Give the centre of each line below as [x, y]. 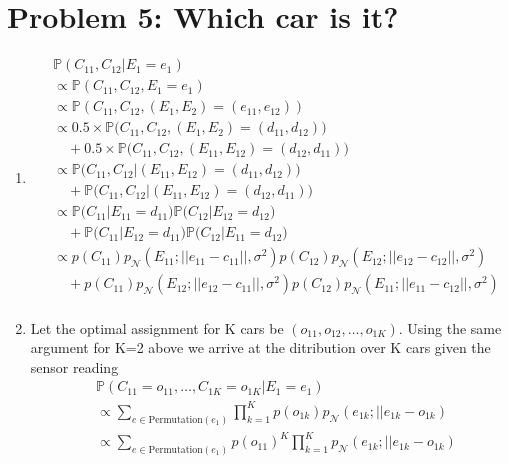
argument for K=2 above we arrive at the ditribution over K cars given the [260, 347]
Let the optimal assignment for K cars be [157, 327]
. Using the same [450, 327]
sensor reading [74, 366]
